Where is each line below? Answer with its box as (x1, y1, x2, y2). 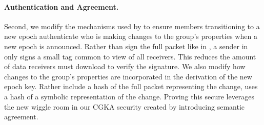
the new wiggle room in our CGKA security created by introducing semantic (4, 101, 245, 112)
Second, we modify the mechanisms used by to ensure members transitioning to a (4, 20, 260, 31)
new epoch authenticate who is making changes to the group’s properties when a (4, 31, 257, 41)
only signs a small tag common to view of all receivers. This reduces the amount (4, 51, 256, 61)
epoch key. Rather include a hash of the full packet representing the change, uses (4, 81, 258, 92)
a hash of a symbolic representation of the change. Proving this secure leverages (4, 91, 255, 101)
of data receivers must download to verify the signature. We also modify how (4, 61, 246, 72)
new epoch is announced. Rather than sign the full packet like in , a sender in (4, 40, 248, 51)
